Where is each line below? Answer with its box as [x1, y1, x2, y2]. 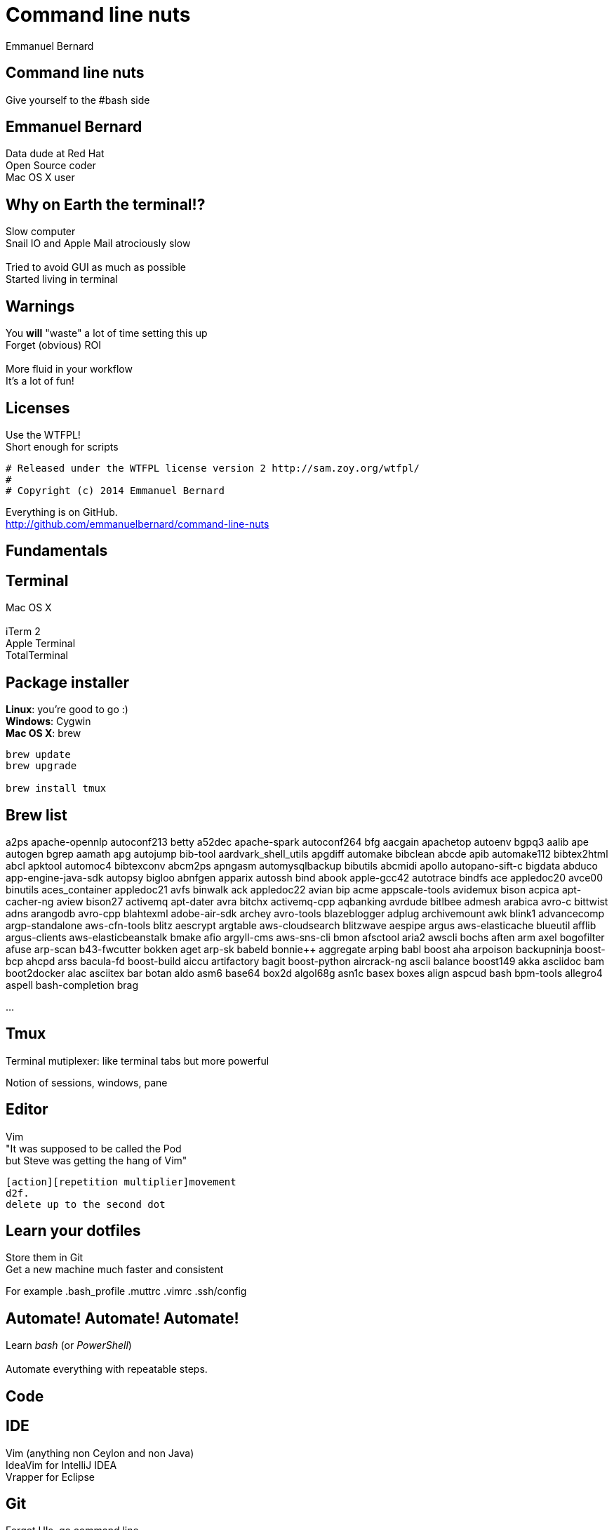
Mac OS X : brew [6, 727, 81, 740]
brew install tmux [6, 783, 107, 794]
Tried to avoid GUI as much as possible [6, 261, 186, 274]
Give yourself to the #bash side [6, 93, 150, 106]
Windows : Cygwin [6, 715, 91, 728]
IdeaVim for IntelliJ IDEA [6, 1458, 117, 1471]
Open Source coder [6, 159, 96, 172]
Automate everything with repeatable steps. [6, 1363, 208, 1376]
